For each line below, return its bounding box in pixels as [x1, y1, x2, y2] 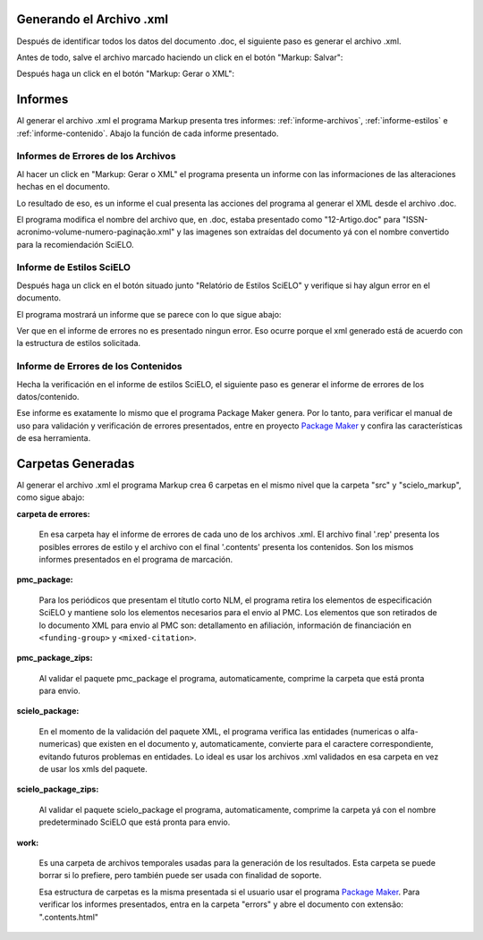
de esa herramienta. [16, 433, 91, 444]
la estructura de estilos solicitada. [16, 338, 141, 349]
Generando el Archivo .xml [16, 12, 169, 27]
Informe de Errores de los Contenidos [16, 360, 182, 373]
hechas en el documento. [16, 182, 111, 192]
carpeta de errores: [16, 508, 90, 519]
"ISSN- [402, 214, 428, 224]
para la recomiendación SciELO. [16, 239, 134, 250]
